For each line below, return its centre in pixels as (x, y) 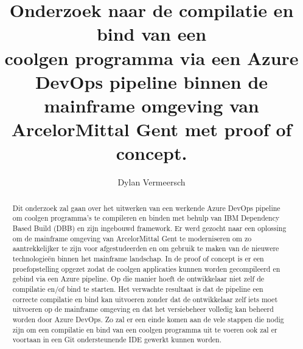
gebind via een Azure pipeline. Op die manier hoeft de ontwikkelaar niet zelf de (138, 279)
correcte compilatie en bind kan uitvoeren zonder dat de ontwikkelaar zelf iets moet (145, 299)
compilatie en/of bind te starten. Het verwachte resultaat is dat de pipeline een (138, 289)
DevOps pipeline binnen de (151, 81)
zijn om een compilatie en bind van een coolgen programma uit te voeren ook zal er (145, 329)
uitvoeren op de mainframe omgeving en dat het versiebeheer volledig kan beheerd (143, 309)
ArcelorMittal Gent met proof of (151, 129)
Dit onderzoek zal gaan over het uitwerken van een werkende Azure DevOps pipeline (146, 208)
